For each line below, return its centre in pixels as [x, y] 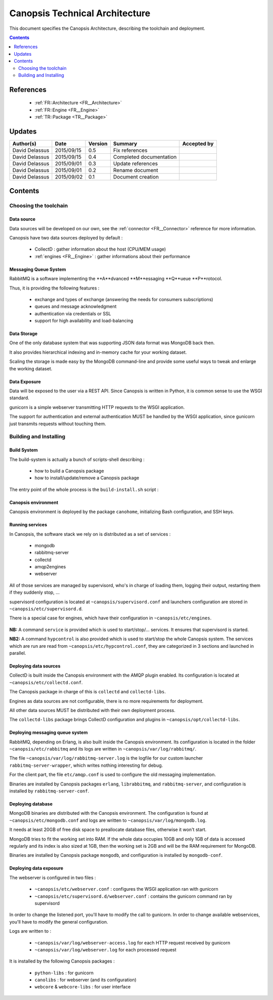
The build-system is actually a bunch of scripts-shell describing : [77, 459]
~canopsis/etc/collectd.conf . [46, 682]
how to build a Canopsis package [69, 471]
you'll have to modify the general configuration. [59, 922]
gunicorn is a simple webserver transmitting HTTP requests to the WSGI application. [97, 407]
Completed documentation [145, 157]
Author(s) [24, 143]
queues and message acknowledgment [76, 307]
